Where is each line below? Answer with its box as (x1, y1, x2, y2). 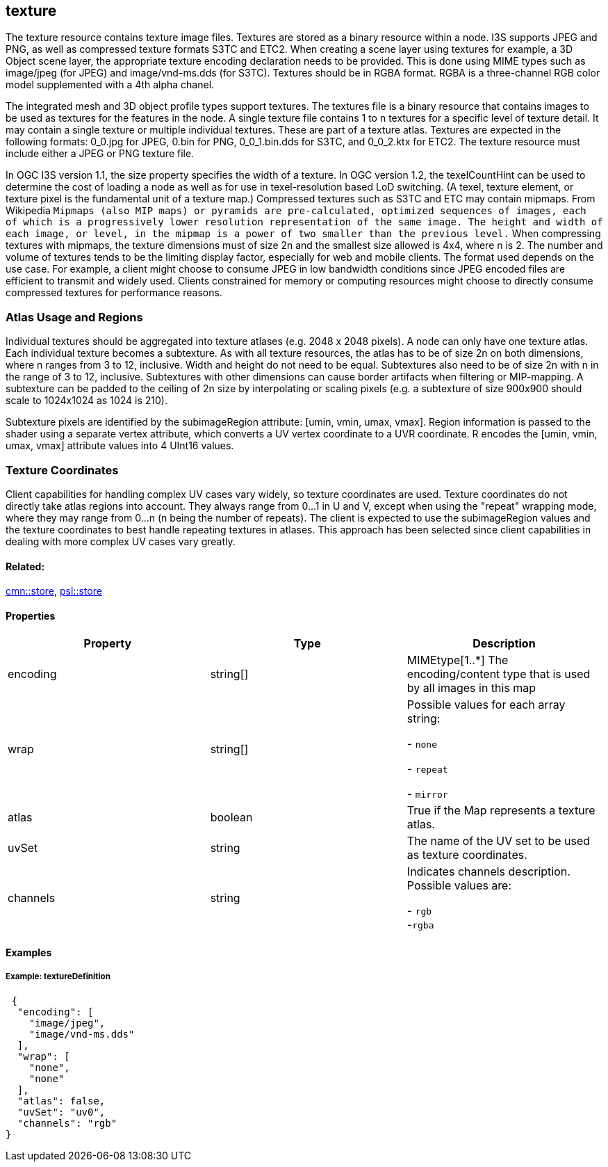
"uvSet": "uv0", (17, 1106, 106, 1118)
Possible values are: (406, 878, 512, 893)
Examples (6, 946, 52, 958)
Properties (6, 609, 56, 622)
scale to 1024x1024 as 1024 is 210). (6, 394, 167, 407)
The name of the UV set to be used (406, 834, 591, 848)
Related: (6, 560, 45, 572)
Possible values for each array (406, 698, 566, 712)
